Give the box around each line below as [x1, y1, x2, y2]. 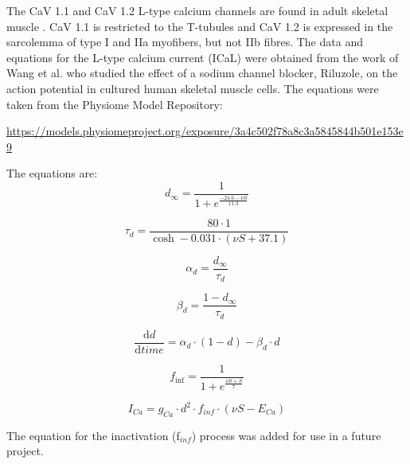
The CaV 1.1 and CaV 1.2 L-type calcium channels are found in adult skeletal [6, 2, 389, 18]
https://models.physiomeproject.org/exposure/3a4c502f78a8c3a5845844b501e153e [6, 123, 404, 139]
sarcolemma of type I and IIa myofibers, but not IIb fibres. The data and [6, 33, 363, 50]
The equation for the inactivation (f [6, 427, 180, 443]
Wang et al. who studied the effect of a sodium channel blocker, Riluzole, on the [6, 64, 398, 81]
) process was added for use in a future [191, 427, 381, 443]
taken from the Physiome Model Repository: [6, 96, 223, 112]
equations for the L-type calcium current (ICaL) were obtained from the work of [6, 49, 399, 65]
